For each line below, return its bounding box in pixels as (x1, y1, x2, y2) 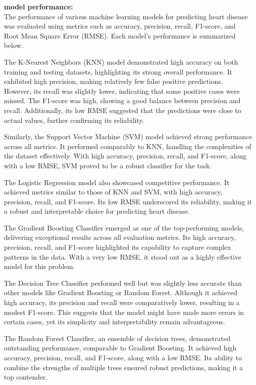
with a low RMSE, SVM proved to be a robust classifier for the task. (4, 160, 212, 170)
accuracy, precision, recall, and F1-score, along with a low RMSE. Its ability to (4, 352, 242, 362)
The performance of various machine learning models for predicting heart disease (4, 11, 248, 21)
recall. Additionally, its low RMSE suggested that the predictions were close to (4, 105, 241, 115)
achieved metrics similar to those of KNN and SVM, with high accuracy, (4, 187, 223, 197)
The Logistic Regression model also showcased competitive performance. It (4, 177, 229, 187)
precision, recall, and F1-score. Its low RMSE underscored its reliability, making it (4, 196, 252, 206)
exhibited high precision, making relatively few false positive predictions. (4, 76, 223, 86)
